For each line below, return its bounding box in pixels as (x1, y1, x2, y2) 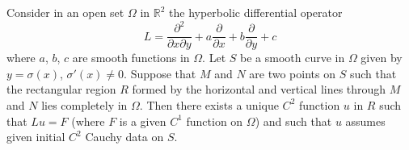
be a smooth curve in (240, 49, 345, 66)
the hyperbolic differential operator (169, 4, 343, 20)
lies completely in (41, 96, 128, 113)
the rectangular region (6, 81, 116, 98)
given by (361, 49, 403, 66)
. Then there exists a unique (139, 96, 279, 113)
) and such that (255, 112, 332, 129)
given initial (6, 128, 65, 145)
